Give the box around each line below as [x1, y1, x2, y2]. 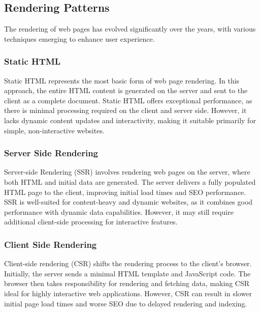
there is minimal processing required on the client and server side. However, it [4, 105, 247, 116]
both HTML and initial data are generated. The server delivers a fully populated [4, 176, 256, 187]
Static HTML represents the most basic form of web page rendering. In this [4, 75, 240, 86]
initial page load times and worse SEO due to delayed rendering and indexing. [4, 298, 247, 308]
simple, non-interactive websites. [4, 125, 105, 135]
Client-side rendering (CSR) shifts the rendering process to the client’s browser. [4, 258, 252, 269]
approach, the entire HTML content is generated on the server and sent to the [4, 85, 248, 96]
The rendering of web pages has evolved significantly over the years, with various [4, 23, 256, 34]
